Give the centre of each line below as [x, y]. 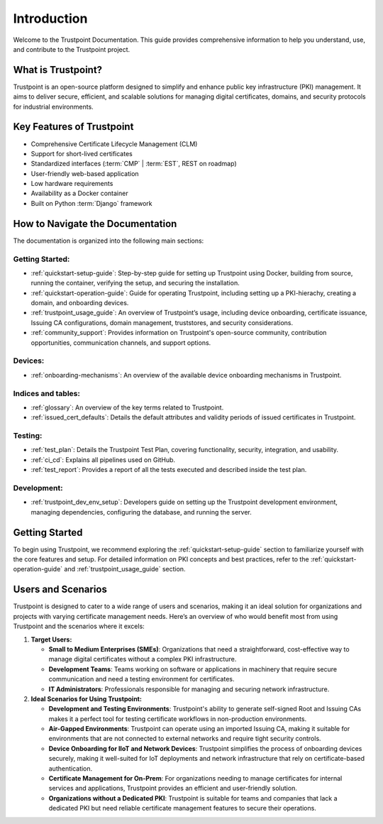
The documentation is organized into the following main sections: [109, 241]
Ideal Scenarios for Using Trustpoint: [86, 698]
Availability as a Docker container [79, 193]
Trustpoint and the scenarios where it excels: [79, 626]
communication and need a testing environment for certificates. [141, 679]
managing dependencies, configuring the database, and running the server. [141, 512]
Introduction [50, 18]
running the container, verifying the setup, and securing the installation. [135, 283]
